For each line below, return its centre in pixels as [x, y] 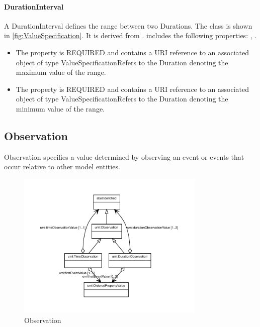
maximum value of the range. [61, 72]
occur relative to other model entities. [62, 167]
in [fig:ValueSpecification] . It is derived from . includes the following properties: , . [131, 35]
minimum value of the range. [60, 108]
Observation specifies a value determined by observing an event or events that [124, 156]
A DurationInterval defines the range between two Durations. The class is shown [128, 25]
